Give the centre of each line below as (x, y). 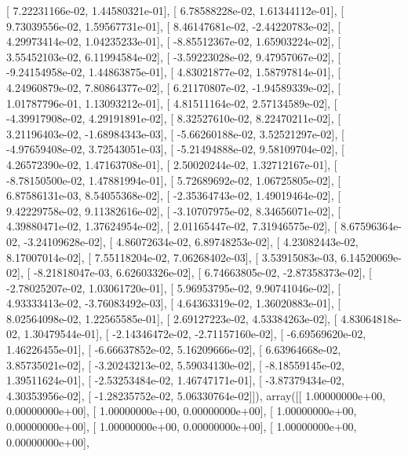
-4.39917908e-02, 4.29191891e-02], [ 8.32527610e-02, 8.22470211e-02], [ (174, 118)
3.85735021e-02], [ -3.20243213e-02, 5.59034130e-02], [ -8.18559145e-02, (175, 364)
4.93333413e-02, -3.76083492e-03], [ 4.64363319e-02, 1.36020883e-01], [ (174, 303)
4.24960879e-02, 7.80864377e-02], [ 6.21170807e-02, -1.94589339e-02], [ (174, 87)
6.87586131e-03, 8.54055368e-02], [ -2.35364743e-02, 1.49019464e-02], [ (174, 195)
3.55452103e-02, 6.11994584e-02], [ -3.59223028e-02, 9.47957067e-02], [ (174, 56)
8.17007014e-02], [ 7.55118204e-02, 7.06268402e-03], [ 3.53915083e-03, (172, 257)
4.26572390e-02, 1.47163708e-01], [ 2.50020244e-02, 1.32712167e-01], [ (172, 164)
